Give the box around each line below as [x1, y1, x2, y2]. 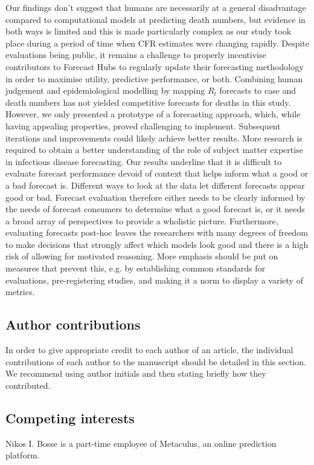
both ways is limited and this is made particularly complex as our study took [5, 25, 292, 37]
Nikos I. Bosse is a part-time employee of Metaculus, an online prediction [5, 437, 277, 449]
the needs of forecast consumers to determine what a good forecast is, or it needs [5, 203, 305, 215]
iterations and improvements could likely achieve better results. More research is [5, 131, 303, 144]
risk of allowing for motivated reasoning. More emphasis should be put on [5, 250, 278, 262]
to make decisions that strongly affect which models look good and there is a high [5, 238, 309, 250]
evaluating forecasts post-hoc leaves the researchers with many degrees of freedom [5, 226, 308, 239]
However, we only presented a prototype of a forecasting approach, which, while [5, 108, 301, 120]
